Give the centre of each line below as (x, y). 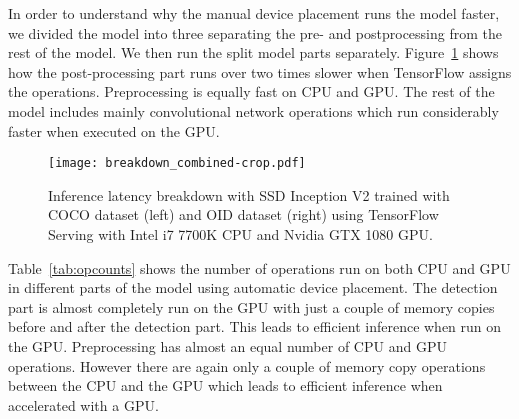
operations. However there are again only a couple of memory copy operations (247, 365)
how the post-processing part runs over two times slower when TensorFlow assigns (260, 71)
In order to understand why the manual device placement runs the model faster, (254, 13)
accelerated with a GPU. (83, 404)
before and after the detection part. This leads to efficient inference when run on (255, 326)
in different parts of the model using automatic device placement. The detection (253, 287)
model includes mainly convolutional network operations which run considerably (253, 110)
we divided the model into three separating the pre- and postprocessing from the (255, 32)
